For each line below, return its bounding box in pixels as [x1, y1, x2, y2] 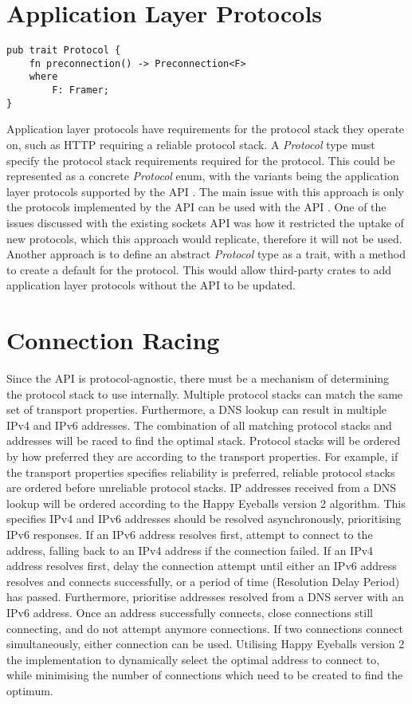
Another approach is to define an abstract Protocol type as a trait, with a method [6, 246, 406, 262]
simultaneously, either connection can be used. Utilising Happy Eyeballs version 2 [6, 635, 405, 652]
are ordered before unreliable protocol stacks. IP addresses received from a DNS [6, 479, 397, 496]
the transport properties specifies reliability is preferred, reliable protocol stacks [6, 463, 395, 480]
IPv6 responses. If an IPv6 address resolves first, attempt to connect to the [6, 526, 373, 542]
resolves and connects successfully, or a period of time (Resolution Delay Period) [6, 572, 400, 589]
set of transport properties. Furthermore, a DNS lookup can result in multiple [6, 401, 387, 418]
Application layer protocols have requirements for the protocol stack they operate [6, 120, 405, 137]
